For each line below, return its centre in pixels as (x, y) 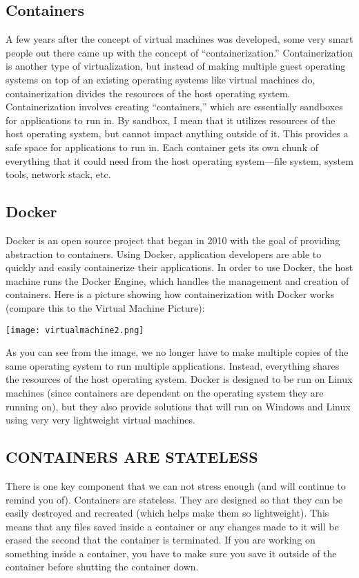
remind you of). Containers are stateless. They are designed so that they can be (174, 499)
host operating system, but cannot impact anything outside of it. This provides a (177, 133)
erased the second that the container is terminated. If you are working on (161, 540)
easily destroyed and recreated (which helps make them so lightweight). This (167, 513)
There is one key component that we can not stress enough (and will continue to (176, 485)
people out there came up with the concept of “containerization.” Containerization (179, 52)
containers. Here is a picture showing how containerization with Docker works (170, 294)
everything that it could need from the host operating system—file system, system (179, 160)
